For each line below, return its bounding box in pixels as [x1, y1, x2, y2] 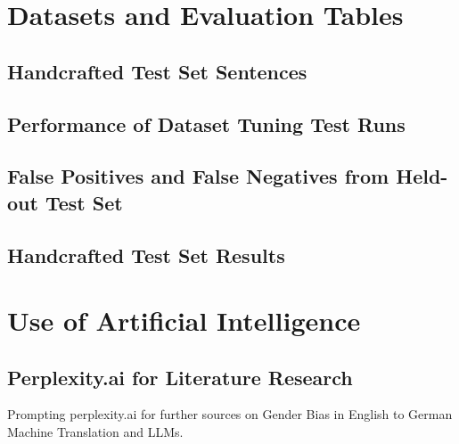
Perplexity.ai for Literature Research [7, 363, 353, 391]
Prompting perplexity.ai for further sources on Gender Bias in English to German [7, 405, 453, 423]
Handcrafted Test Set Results [7, 241, 285, 268]
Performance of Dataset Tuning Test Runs [7, 110, 406, 137]
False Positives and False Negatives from [7, 162, 389, 190]
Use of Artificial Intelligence [7, 302, 361, 339]
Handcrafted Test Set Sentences [7, 57, 307, 85]
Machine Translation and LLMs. [7, 423, 184, 441]
